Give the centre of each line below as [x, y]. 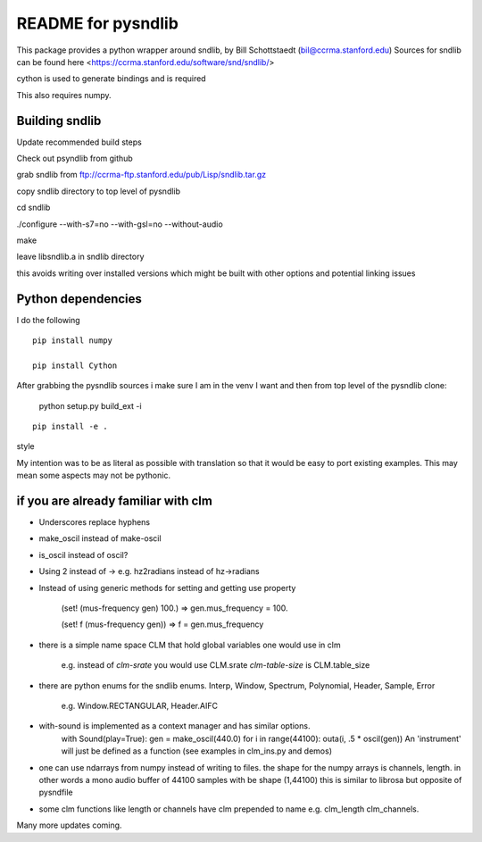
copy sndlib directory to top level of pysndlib [99, 191]
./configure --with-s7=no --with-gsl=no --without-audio [120, 224]
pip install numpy [73, 341]
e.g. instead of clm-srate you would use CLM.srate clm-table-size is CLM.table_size [216, 665]
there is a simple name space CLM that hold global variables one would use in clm [190, 645]
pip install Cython [75, 365]
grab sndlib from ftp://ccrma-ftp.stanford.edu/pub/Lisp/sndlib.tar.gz [141, 175]
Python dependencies [79, 299]
